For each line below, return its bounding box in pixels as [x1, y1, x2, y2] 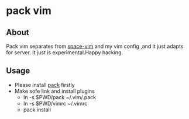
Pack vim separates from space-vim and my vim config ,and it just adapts [6, 43, 184, 50]
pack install [23, 106, 51, 113]
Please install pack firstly [14, 81, 75, 88]
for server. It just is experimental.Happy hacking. [6, 49, 123, 56]
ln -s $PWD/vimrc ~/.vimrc [23, 100, 88, 107]
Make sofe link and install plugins [14, 87, 95, 94]
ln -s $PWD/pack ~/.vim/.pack [23, 93, 97, 100]
